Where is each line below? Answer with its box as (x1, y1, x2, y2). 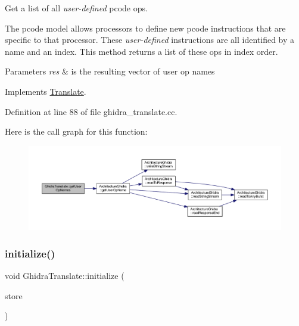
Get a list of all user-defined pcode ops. (5, 2, 148, 14)
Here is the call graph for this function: (5, 125, 148, 138)
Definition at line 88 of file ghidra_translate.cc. (5, 105, 177, 117)
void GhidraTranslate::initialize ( (5, 269, 124, 282)
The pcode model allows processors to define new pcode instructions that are (5, 21, 286, 34)
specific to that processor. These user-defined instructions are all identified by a (5, 33, 295, 46)
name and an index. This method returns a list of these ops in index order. (5, 45, 278, 57)
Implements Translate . (5, 85, 86, 97)
